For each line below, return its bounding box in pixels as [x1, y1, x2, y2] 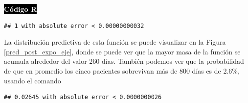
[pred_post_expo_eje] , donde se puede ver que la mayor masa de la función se [4, 46, 241, 56]
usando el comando [4, 75, 61, 85]
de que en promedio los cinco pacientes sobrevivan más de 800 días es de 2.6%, [4, 65, 240, 76]
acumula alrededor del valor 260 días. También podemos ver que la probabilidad [4, 56, 244, 66]
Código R [4, 4, 37, 14]
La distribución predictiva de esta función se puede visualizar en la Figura [4, 37, 226, 47]
